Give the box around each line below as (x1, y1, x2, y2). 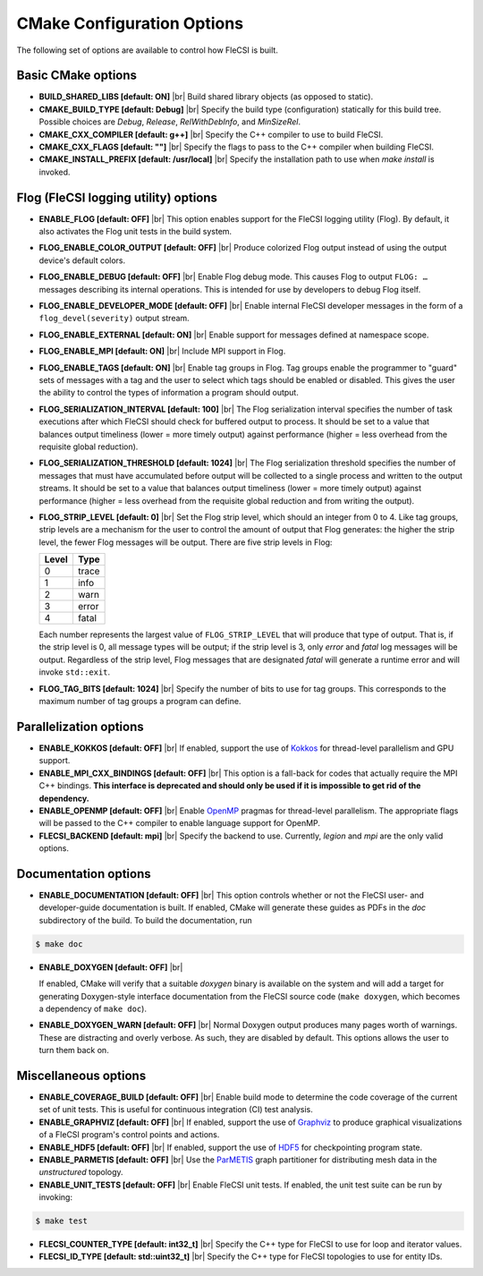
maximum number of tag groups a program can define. (38, 696, 241, 707)
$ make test (35, 1216, 89, 1226)
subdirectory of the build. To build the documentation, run (38, 914, 252, 925)
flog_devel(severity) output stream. (38, 313, 190, 324)
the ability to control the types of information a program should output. (38, 387, 299, 398)
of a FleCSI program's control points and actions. (38, 1129, 220, 1140)
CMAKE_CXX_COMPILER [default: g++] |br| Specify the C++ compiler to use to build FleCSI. (38, 129, 384, 140)
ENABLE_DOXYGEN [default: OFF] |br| (38, 962, 183, 973)
